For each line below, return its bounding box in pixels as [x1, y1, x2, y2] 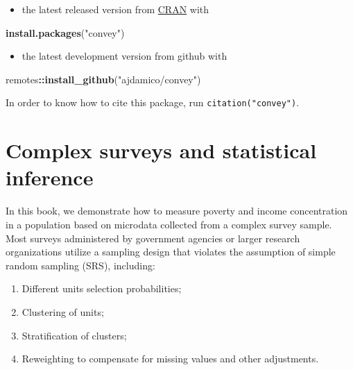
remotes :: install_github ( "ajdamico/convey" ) [6, 72, 201, 86]
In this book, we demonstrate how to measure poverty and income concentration [6, 203, 348, 218]
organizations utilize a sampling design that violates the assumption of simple [6, 244, 336, 259]
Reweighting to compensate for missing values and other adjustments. [21, 351, 319, 366]
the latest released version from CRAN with [21, 2, 209, 16]
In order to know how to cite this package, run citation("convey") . [6, 95, 300, 110]
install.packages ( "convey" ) [6, 25, 125, 40]
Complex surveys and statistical [6, 136, 317, 165]
